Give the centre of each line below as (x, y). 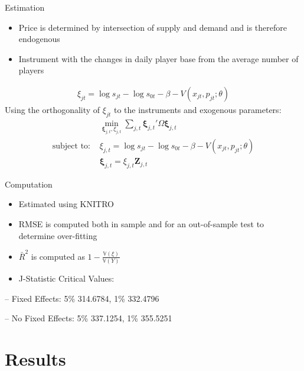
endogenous (39, 39)
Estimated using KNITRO (66, 204)
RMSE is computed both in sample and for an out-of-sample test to (141, 224)
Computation (29, 184)
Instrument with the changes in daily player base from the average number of (158, 58)
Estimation (25, 7)
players (31, 70)
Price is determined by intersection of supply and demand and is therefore (153, 27)
